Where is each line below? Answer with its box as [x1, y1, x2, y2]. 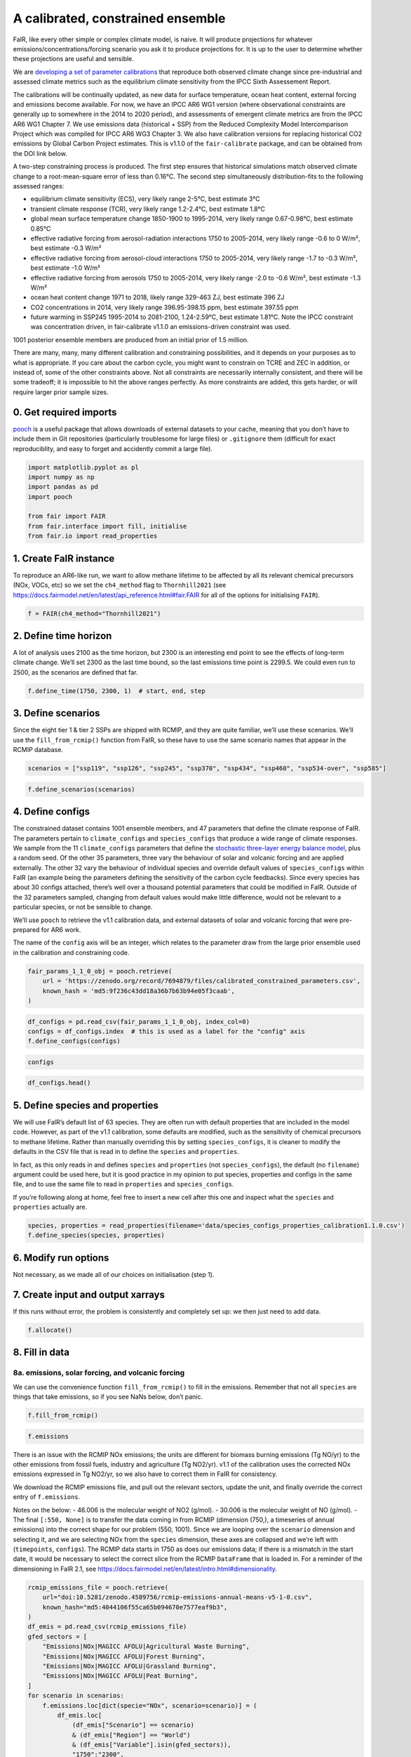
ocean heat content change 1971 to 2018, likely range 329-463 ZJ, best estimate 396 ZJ [30, 293, 285, 302]
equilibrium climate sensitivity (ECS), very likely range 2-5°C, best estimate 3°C [30, 195, 260, 203]
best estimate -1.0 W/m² [30, 264, 101, 272]
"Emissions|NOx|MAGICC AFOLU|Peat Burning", [42, 1672, 198, 1680]
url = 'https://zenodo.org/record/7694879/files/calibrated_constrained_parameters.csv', [42, 977, 361, 985]
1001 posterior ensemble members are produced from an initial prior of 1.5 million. [13, 335, 249, 344]
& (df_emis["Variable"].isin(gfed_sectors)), [72, 1741, 231, 1749]
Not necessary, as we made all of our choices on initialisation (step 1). [13, 1270, 215, 1278]
